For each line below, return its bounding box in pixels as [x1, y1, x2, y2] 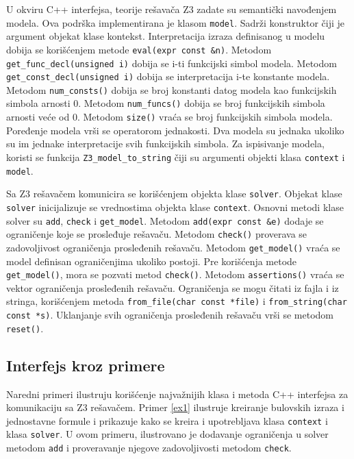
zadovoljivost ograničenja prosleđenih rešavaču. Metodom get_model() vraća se [6, 240, 340, 254]
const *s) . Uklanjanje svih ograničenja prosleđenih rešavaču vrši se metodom [6, 308, 333, 322]
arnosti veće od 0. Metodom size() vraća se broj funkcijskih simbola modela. [6, 110, 333, 124]
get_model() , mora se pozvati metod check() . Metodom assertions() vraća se [6, 267, 344, 282]
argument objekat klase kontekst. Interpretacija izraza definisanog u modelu [6, 29, 325, 43]
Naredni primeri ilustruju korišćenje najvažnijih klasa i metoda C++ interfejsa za [6, 386, 349, 401]
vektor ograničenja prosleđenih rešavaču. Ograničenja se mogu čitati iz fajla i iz [6, 280, 339, 295]
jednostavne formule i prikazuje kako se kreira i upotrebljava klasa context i [6, 413, 328, 427]
